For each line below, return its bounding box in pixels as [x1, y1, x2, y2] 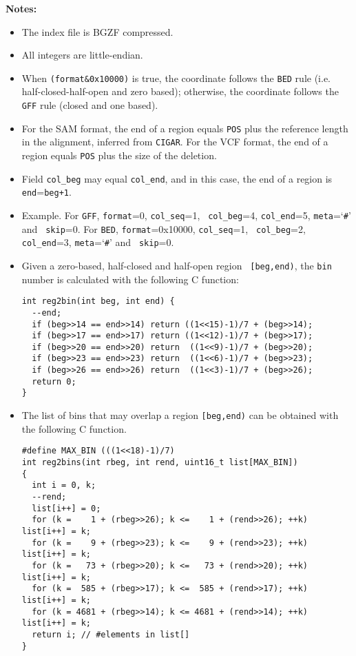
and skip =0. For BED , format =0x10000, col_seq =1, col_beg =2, [21, 221, 306, 236]
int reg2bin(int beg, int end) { [21, 296, 175, 307]
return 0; [32, 376, 76, 387]
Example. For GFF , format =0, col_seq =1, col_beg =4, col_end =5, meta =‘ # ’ [21, 207, 351, 222]
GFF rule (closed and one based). [21, 98, 158, 112]
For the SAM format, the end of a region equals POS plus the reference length [21, 121, 348, 135]
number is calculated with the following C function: [21, 271, 239, 286]
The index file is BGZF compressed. [21, 24, 174, 39]
